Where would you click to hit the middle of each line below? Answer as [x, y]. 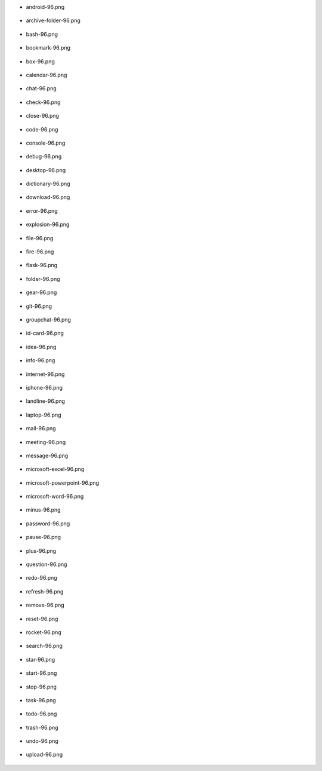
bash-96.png [42, 34]
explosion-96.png [48, 225]
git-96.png [39, 306]
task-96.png [41, 700]
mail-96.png [41, 429]
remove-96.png [45, 605]
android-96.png [45, 7]
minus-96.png [43, 510]
